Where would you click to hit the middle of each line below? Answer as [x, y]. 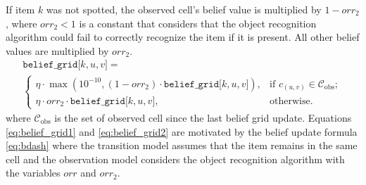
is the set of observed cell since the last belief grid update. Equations [203, 117]
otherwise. [291, 101]
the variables [33, 173]
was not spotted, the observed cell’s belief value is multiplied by [184, 9]
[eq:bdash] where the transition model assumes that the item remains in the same [182, 145]
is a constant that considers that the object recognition [198, 23]
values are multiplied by [57, 50]
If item [20, 9]
